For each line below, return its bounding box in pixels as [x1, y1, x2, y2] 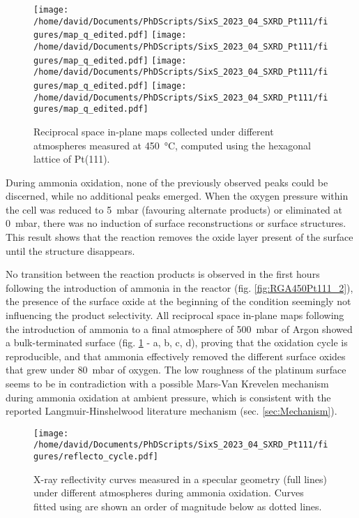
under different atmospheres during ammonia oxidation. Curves [33, 485, 304, 500]
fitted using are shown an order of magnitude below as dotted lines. [33, 498, 322, 513]
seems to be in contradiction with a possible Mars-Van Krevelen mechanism [6, 376, 329, 390]
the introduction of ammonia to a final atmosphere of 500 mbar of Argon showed [6, 321, 353, 336]
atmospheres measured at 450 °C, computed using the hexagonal [33, 138, 312, 152]
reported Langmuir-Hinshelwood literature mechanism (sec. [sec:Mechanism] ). [6, 404, 337, 418]
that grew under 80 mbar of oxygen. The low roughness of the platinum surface [6, 362, 346, 377]
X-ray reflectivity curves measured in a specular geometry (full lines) [33, 471, 327, 486]
